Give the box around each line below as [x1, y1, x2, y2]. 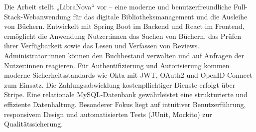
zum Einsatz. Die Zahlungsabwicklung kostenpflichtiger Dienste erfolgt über [4, 79, 236, 90]
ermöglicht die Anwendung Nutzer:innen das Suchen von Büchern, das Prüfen [4, 30, 241, 41]
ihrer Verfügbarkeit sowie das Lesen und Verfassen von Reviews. [4, 40, 200, 51]
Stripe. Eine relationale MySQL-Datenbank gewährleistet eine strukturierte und [4, 89, 248, 100]
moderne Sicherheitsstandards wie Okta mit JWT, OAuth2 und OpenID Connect [4, 70, 253, 80]
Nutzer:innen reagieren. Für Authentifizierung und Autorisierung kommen [4, 60, 230, 70]
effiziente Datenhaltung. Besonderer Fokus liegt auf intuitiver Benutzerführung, [4, 99, 246, 109]
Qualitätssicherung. [4, 119, 63, 129]
